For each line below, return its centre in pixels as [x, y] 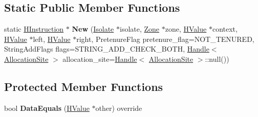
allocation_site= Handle [100, 58]
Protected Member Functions [84, 86]
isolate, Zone [139, 29]
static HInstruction [34, 29]
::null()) [217, 58]
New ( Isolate [93, 29]
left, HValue [52, 39]
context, [225, 29]
